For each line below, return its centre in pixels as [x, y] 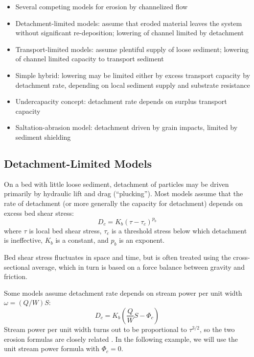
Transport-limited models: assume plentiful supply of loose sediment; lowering [132, 49]
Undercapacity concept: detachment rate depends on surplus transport [121, 101]
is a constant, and [82, 240]
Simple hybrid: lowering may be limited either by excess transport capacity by [133, 75]
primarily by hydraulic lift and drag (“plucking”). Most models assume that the [124, 193]
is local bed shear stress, [65, 230]
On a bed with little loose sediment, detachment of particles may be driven [116, 184]
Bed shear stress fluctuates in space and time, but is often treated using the [117, 257]
